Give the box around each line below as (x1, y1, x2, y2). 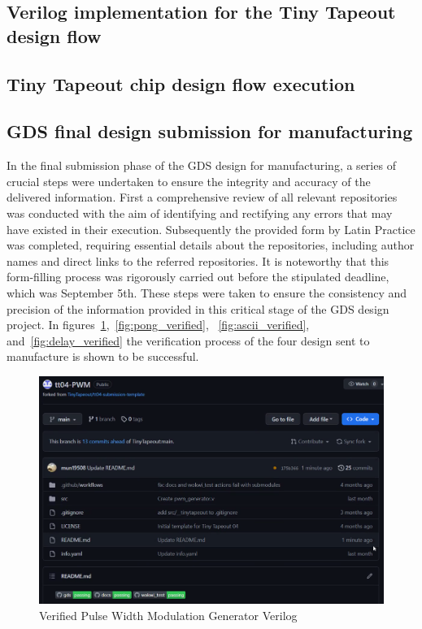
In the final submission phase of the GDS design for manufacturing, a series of (7, 157, 396, 174)
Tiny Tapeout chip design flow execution (7, 71, 355, 96)
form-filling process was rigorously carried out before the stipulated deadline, (7, 268, 389, 285)
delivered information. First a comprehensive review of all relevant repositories (7, 189, 398, 206)
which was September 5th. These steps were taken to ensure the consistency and (7, 284, 407, 301)
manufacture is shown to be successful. (7, 348, 199, 365)
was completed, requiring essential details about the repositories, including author (7, 236, 415, 254)
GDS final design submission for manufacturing (7, 119, 413, 144)
